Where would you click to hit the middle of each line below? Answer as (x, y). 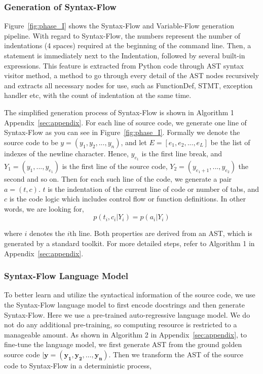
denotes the (47, 233)
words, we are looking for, (44, 208)
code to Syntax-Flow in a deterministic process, (78, 365)
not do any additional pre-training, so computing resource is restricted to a (121, 325)
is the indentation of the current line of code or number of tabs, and (154, 189)
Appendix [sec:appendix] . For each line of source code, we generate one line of (125, 122)
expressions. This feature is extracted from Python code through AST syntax (124, 65)
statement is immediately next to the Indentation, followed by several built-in (125, 55)
